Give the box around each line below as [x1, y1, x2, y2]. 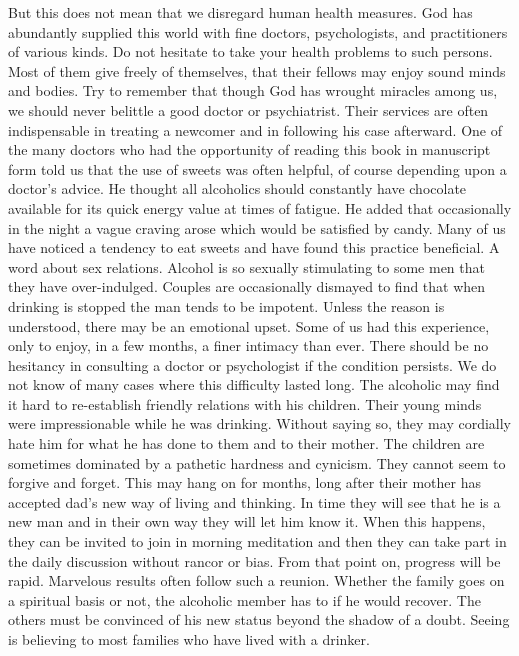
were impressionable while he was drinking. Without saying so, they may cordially [8, 413, 511, 434]
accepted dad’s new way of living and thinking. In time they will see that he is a [8, 491, 501, 512]
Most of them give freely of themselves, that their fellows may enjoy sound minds [8, 60, 506, 81]
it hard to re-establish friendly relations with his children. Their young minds [8, 393, 482, 414]
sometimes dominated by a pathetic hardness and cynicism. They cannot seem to [8, 452, 506, 473]
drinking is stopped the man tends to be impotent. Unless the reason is [8, 295, 445, 316]
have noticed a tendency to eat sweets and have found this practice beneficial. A [8, 237, 500, 258]
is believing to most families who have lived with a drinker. [8, 629, 370, 649]
